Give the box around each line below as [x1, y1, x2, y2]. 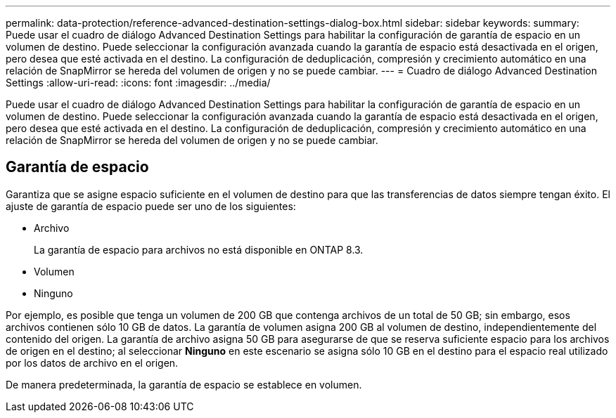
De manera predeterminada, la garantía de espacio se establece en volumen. [6, 378, 362, 391]
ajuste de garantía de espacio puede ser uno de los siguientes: [6, 200, 296, 212]
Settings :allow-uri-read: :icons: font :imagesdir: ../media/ [6, 77, 271, 89]
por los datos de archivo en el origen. [6, 356, 179, 369]
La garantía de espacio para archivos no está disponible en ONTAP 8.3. [34, 243, 364, 256]
